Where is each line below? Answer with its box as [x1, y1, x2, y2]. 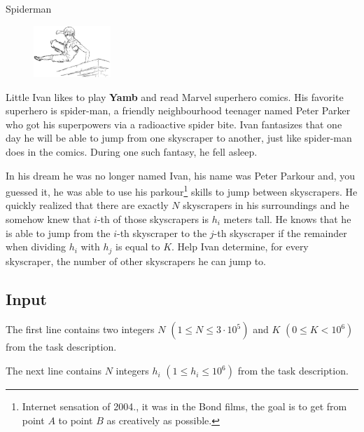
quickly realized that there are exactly [6, 198, 169, 212]
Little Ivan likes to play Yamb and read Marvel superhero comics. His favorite [6, 89, 344, 104]
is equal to [115, 239, 160, 254]
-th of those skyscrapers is [97, 212, 209, 227]
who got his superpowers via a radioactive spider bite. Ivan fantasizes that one [6, 116, 342, 131]
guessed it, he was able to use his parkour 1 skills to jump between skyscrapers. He [6, 182, 358, 198]
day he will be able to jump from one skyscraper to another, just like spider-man [6, 130, 352, 145]
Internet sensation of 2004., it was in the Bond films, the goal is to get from [22, 399, 347, 414]
